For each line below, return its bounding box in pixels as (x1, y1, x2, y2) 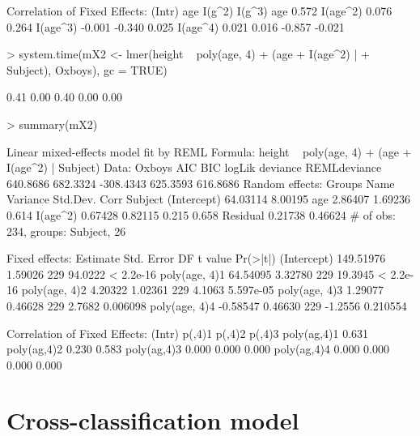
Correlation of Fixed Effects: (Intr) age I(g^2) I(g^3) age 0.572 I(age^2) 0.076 (6, 2, 392, 19)
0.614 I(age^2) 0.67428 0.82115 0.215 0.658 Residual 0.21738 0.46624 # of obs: (6, 206, 396, 223)
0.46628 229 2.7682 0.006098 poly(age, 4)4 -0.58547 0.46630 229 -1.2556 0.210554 (6, 297, 407, 314)
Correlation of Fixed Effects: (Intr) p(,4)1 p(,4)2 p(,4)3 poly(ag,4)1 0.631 (6, 324, 369, 341)
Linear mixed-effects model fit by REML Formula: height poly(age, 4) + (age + (6, 143, 412, 160)
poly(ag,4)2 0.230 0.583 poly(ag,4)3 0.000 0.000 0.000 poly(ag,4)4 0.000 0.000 (6, 340, 389, 357)
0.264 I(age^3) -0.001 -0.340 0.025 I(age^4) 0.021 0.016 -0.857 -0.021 (6, 18, 345, 35)
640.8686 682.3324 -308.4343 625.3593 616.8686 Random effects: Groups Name (6, 174, 395, 191)
